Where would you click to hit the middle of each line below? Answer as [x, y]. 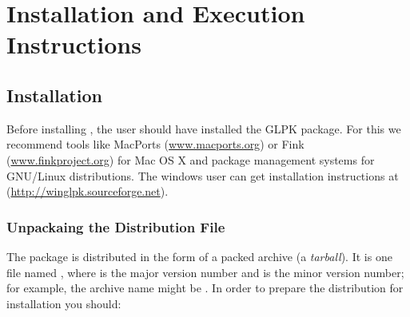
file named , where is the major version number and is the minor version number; [205, 272]
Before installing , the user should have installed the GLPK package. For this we [204, 128]
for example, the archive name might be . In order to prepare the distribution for [205, 288]
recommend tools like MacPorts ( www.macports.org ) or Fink [155, 144]
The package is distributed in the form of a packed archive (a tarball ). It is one [199, 256]
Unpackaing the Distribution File [116, 226]
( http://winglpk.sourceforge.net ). [88, 191]
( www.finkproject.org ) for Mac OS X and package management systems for [191, 159]
